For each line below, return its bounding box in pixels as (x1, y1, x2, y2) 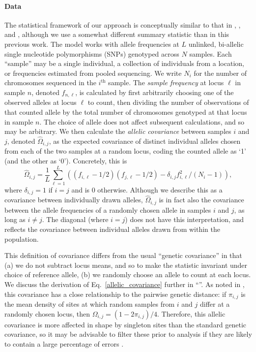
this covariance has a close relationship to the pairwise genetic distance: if (4, 288, 227, 299)
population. (4, 233, 39, 244)
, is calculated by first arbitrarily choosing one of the (75, 87, 234, 97)
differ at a (200, 299, 230, 309)
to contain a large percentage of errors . (4, 338, 124, 349)
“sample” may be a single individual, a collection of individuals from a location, (4, 58, 244, 68)
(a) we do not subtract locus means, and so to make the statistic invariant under (4, 259, 248, 270)
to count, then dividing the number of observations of (87, 97, 249, 107)
